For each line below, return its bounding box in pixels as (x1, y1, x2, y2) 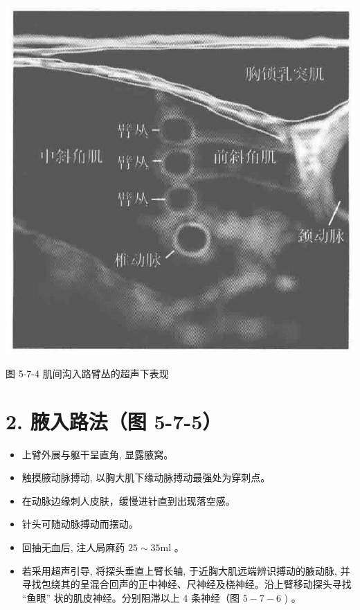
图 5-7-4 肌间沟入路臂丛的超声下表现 (6, 366, 169, 380)
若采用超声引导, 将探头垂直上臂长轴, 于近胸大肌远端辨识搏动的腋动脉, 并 (21, 563, 350, 577)
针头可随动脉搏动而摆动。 (21, 517, 138, 531)
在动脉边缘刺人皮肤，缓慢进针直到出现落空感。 (21, 493, 235, 508)
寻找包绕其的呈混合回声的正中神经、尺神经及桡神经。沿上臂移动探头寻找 (21, 577, 352, 591)
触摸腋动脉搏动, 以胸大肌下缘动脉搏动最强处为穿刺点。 (21, 470, 271, 485)
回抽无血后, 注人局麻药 (21, 539, 125, 554)
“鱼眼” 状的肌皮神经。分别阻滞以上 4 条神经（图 (21, 590, 240, 604)
